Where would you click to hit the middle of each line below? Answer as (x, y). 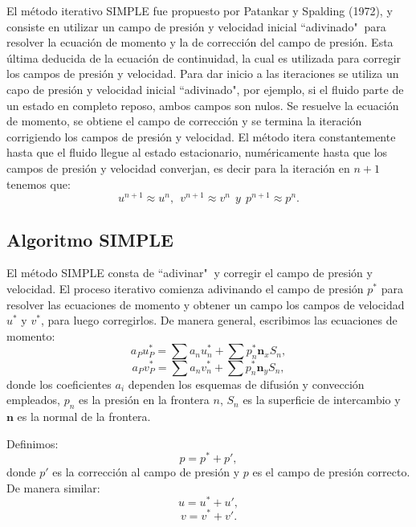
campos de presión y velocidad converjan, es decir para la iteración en (178, 167)
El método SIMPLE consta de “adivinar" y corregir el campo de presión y (190, 273)
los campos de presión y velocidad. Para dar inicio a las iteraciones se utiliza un (203, 74)
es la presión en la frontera (144, 400)
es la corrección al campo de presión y (146, 472)
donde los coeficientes (59, 384)
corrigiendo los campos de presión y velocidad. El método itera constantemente (201, 136)
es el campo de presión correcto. (331, 472)
